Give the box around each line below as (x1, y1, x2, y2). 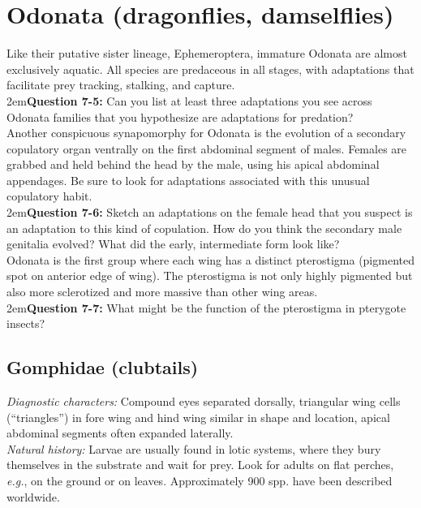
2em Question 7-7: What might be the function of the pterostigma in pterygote (6, 299, 406, 316)
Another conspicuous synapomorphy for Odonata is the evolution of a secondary (6, 124, 406, 141)
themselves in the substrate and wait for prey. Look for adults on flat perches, (6, 456, 394, 473)
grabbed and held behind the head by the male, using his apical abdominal (6, 156, 380, 173)
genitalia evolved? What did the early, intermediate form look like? (6, 235, 340, 252)
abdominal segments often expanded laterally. (6, 424, 234, 441)
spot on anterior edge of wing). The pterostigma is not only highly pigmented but (6, 267, 413, 284)
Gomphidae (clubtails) (6, 355, 199, 380)
